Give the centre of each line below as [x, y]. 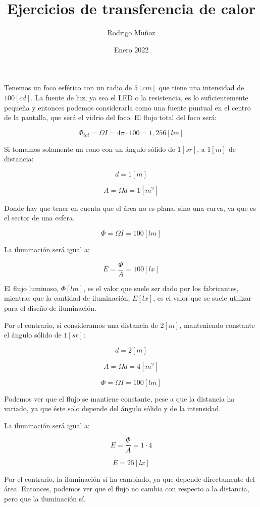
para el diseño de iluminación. [50, 307]
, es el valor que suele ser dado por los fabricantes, [161, 288]
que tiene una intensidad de [201, 88]
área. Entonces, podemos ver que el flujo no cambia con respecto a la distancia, [127, 489]
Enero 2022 [131, 49]
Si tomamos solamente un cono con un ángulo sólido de [90, 149]
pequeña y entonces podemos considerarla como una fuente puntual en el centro [127, 107]
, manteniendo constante [217, 325]
